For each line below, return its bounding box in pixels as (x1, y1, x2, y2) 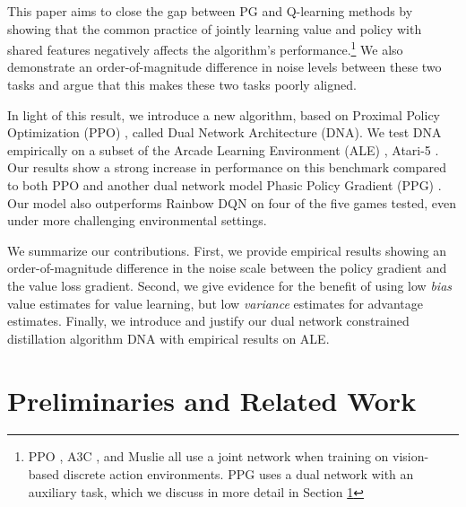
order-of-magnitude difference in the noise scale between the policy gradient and (7, 258, 447, 277)
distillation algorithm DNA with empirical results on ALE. (7, 328, 330, 347)
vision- (393, 447, 429, 466)
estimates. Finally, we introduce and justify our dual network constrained (7, 311, 410, 330)
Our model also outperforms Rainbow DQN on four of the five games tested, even (7, 193, 456, 212)
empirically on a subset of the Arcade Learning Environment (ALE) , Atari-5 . (7, 140, 439, 159)
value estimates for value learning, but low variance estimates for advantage (7, 293, 424, 312)
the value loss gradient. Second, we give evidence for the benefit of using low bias (7, 275, 453, 294)
